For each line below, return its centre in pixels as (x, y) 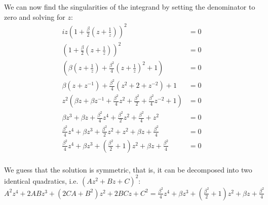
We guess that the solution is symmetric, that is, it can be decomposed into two (128, 169)
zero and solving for (35, 16)
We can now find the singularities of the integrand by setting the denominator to (130, 7)
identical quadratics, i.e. (41, 180)
